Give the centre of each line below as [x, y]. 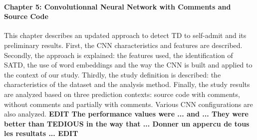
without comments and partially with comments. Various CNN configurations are [128, 104]
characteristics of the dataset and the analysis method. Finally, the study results [127, 84]
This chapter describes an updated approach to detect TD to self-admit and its [125, 35]
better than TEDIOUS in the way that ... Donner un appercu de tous [127, 123]
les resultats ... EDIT [41, 133]
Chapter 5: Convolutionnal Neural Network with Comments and [118, 6]
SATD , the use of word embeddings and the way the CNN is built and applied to [128, 65]
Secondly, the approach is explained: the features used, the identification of [119, 55]
